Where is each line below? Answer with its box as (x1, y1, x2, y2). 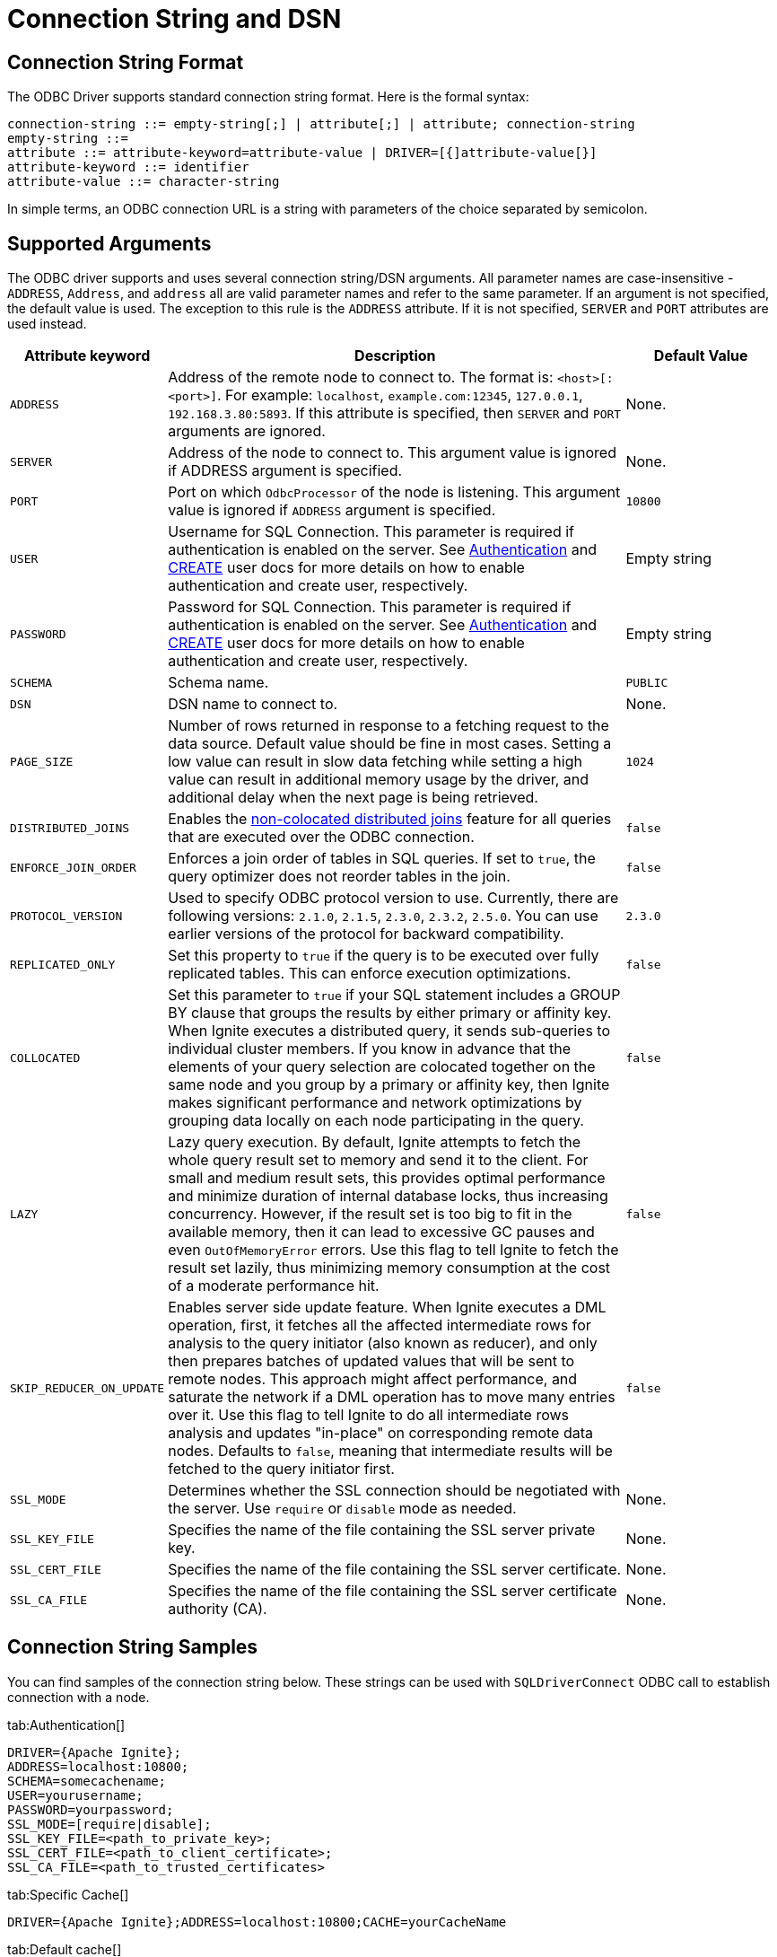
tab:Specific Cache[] (7, 1886, 129, 1902)
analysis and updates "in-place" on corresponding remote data (168, 1424, 593, 1443)
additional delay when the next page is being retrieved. (168, 788, 538, 807)
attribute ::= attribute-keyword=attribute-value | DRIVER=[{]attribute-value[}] (7, 145, 598, 161)
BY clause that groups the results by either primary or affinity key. (168, 1004, 612, 1022)
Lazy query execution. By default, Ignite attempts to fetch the (168, 1133, 581, 1152)
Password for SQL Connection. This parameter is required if (168, 598, 572, 617)
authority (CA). (168, 1600, 267, 1619)
